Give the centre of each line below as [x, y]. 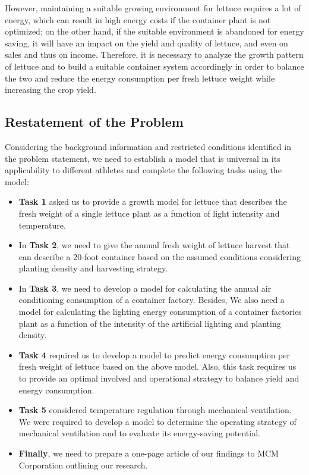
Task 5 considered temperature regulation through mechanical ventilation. [155, 410]
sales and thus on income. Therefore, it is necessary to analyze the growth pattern [154, 54]
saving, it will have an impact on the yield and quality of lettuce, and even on [146, 43]
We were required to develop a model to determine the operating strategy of [157, 421]
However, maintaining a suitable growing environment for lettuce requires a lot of [153, 8]
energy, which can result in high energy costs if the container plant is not [138, 19]
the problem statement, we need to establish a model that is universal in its [143, 158]
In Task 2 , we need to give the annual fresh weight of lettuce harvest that [154, 245]
